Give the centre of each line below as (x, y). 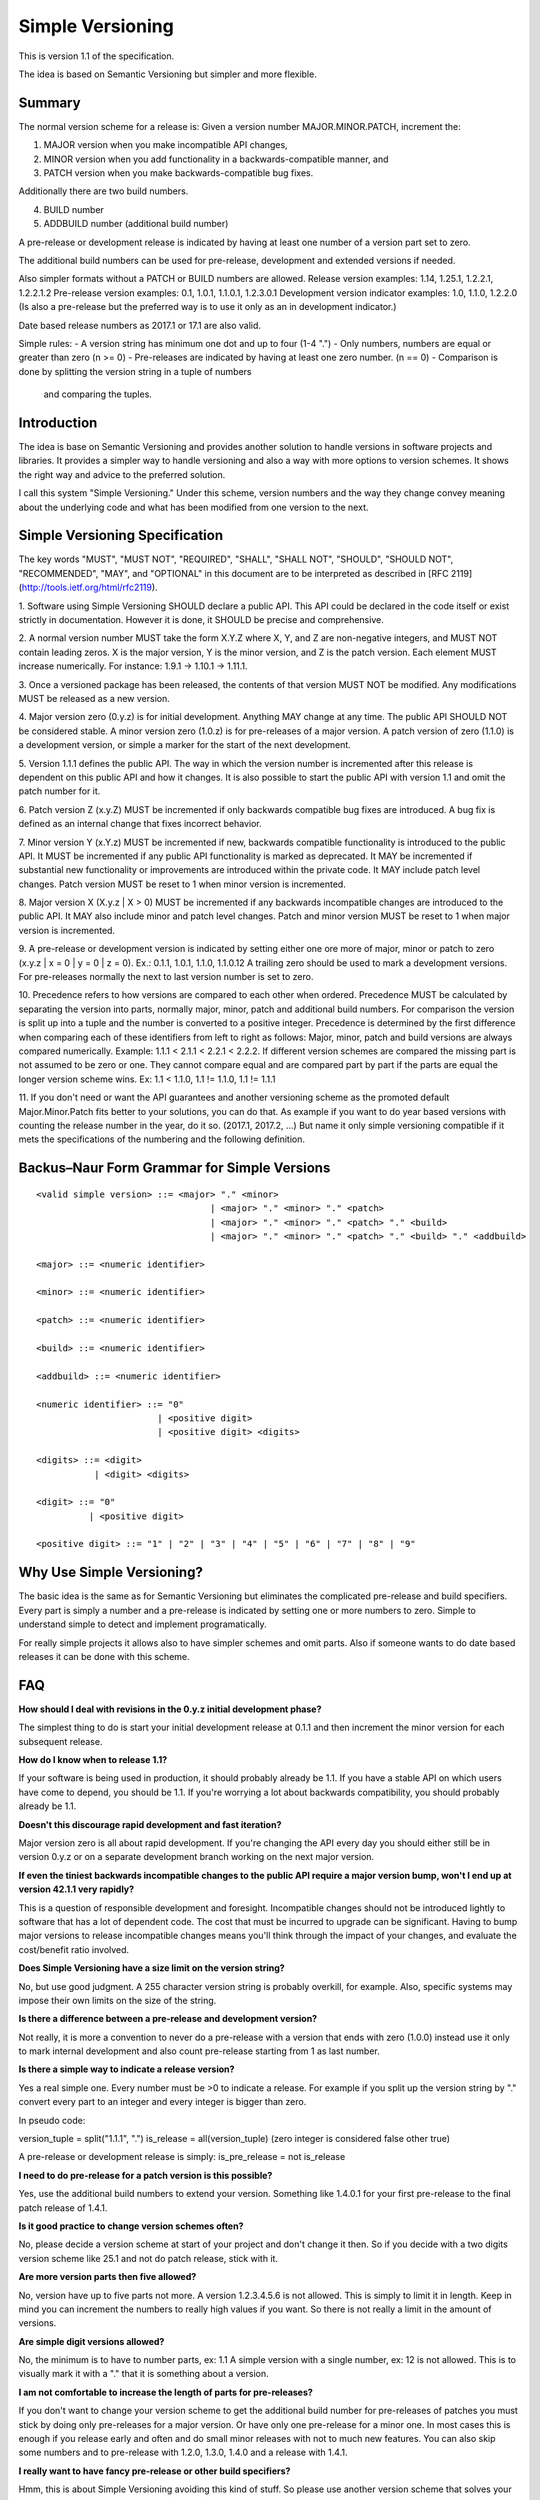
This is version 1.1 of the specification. (96, 56)
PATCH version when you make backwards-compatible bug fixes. (178, 173)
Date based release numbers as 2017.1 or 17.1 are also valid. (140, 325)
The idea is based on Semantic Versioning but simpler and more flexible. (167, 74)
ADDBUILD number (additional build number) (136, 224)
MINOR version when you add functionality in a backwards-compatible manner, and (216, 159)
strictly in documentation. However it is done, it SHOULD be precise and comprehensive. (201, 620)
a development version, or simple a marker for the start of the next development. (185, 745)
